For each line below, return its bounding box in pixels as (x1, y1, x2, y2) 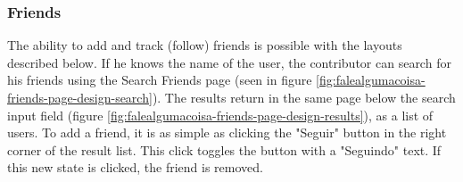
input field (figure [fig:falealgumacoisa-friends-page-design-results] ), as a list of (7, 105, 434, 124)
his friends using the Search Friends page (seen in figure (7, 70, 312, 89)
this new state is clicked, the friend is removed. (7, 158, 263, 177)
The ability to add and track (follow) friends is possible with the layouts (7, 36, 402, 54)
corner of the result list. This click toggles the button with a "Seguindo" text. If (7, 140, 442, 159)
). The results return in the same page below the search (152, 88, 456, 106)
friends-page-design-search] (7, 88, 153, 106)
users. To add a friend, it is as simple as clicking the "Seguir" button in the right (7, 123, 447, 142)
